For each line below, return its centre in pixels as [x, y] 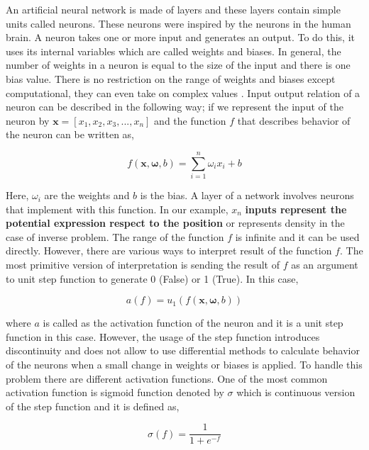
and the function [190, 120]
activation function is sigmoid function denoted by [115, 392]
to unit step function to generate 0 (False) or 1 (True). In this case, [152, 278]
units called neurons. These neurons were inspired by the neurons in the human [178, 23]
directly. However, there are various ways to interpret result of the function [169, 251]
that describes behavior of [294, 120]
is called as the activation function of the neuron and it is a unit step [193, 323]
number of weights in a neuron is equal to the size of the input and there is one [178, 65]
